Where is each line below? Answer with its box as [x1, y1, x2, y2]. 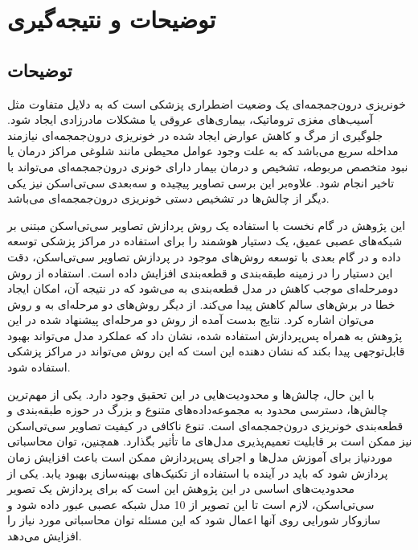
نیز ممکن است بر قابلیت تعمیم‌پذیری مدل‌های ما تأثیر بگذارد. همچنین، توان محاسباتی [7, 433, 412, 449]
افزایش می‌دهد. [7, 527, 82, 544]
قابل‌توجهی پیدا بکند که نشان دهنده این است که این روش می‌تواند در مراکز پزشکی [7, 343, 405, 359]
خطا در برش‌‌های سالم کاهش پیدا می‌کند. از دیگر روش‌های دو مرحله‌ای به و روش [7, 295, 395, 312]
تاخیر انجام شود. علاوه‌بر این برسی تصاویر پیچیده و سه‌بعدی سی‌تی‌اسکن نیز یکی [7, 174, 395, 191]
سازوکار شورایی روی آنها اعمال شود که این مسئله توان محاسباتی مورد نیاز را [7, 511, 381, 528]
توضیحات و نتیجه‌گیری [7, 2, 216, 35]
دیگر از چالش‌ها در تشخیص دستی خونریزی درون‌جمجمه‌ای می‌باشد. [7, 190, 330, 207]
